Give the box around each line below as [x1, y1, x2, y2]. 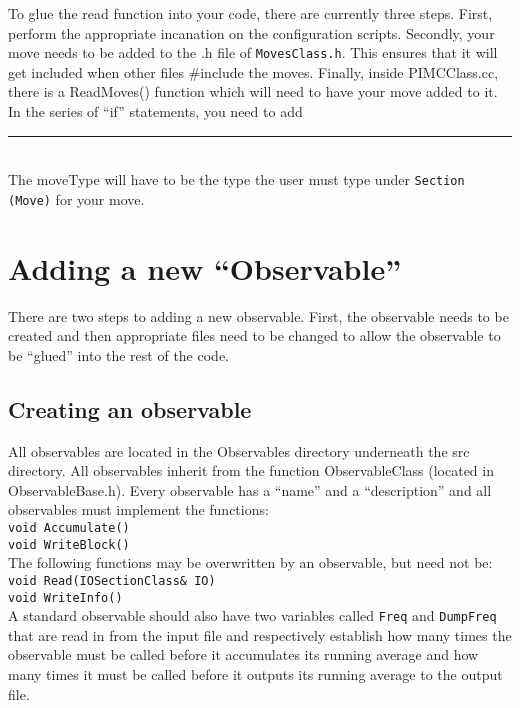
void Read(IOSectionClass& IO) [8, 573, 216, 588]
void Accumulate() [8, 521, 130, 536]
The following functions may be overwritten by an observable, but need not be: [8, 552, 493, 573]
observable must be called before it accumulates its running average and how [8, 644, 479, 665]
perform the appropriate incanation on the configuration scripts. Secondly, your [8, 22, 495, 43]
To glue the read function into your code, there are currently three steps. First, [8, 3, 493, 23]
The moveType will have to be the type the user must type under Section [8, 169, 465, 190]
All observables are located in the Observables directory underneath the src [8, 440, 470, 461]
